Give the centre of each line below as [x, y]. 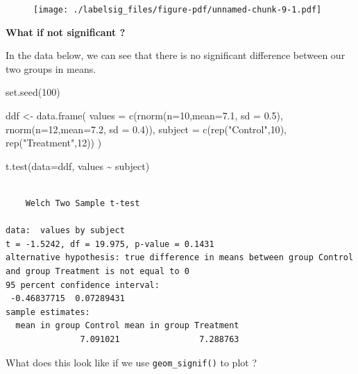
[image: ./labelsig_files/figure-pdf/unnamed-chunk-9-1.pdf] [178, 10]
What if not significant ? [66, 32]
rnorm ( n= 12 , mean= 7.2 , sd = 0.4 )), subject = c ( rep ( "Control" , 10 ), [146, 129]
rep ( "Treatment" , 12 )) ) [54, 143]
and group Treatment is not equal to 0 [97, 271]
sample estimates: [48, 312]
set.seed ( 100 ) [33, 92]
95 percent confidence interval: [83, 285]
